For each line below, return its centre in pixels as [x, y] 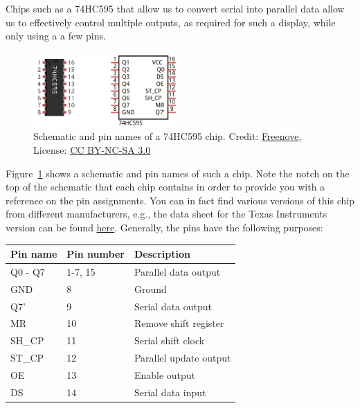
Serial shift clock [169, 340]
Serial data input [170, 392]
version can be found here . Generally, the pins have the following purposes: [164, 227]
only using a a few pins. [56, 36]
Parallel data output [177, 271]
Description [162, 254]
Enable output [165, 374]
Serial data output [173, 306]
